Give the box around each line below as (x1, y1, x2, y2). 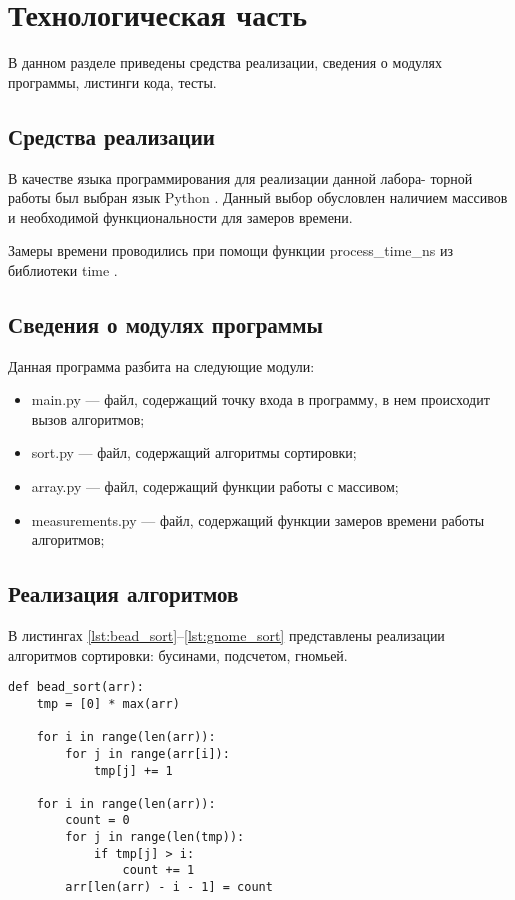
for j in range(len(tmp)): (65, 830, 245, 845)
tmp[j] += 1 (93, 763, 173, 778)
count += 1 (122, 863, 195, 878)
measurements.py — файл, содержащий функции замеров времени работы (31, 509, 485, 530)
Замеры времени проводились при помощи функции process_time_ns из (8, 240, 454, 261)
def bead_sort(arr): (8, 680, 145, 695)
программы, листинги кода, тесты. (8, 71, 217, 92)
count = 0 (65, 813, 130, 828)
